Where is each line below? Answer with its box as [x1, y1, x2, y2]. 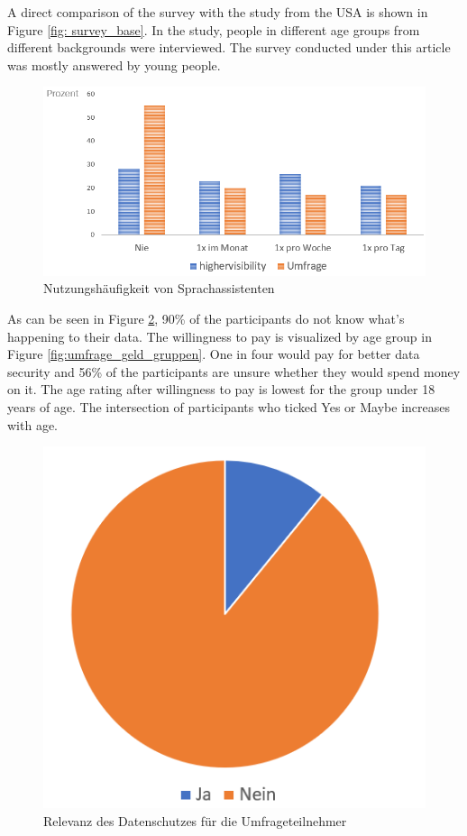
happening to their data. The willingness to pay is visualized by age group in [7, 326, 432, 345]
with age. [7, 415, 58, 434]
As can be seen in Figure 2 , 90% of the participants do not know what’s [7, 309, 405, 328]
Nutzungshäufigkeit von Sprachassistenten [43, 279, 275, 298]
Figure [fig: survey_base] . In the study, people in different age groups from [7, 20, 420, 39]
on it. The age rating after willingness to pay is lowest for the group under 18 [7, 380, 435, 399]
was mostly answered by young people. [7, 55, 221, 74]
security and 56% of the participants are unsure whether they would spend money [7, 362, 461, 381]
